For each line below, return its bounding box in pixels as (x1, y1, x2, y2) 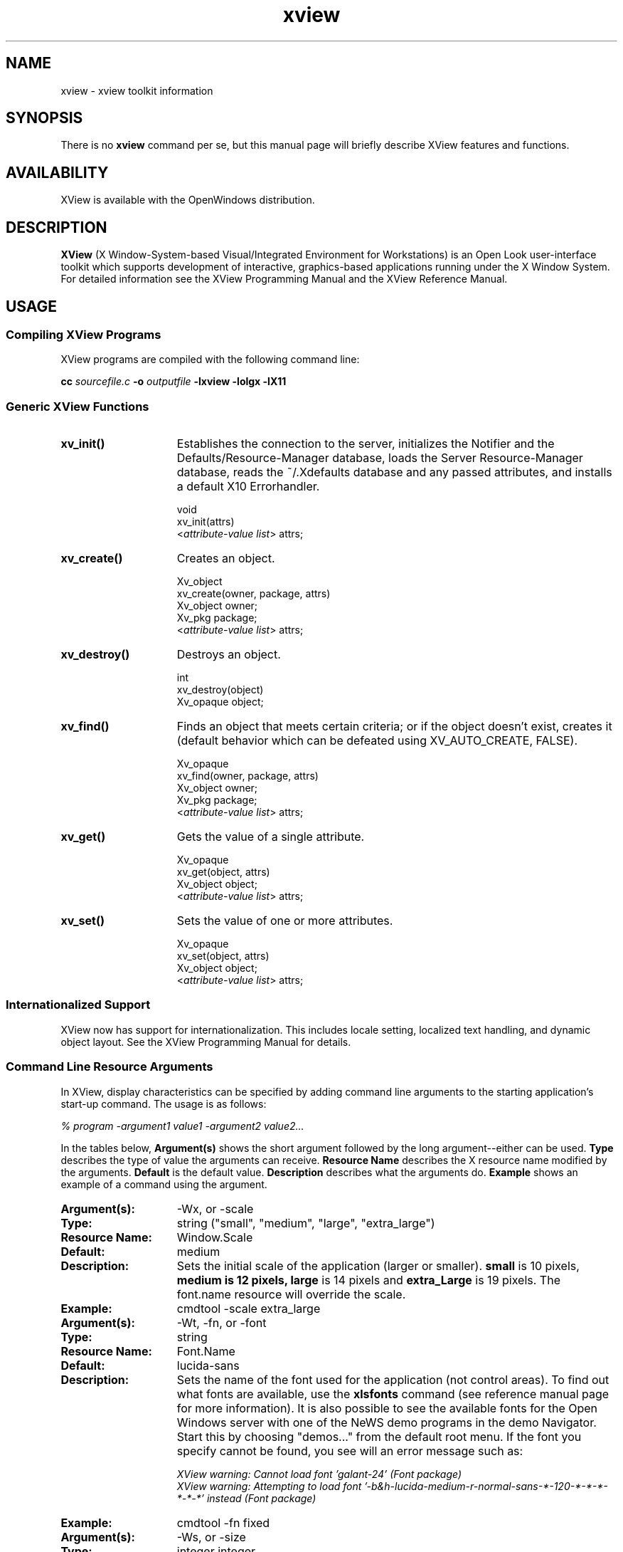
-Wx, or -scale (176, 1201, 254, 1216)
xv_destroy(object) (176, 683, 264, 696)
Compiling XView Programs (6, 327, 161, 342)
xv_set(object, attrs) (176, 950, 270, 963)
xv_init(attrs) (176, 515, 235, 528)
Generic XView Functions (6, 399, 149, 414)
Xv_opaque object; (176, 696, 264, 708)
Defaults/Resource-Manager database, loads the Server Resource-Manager (176, 451, 583, 466)
